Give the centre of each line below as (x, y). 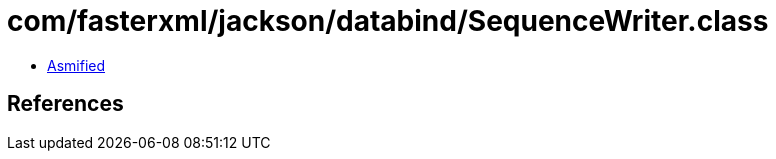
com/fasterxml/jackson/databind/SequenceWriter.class (388, 21)
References (65, 104)
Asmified (76, 65)
